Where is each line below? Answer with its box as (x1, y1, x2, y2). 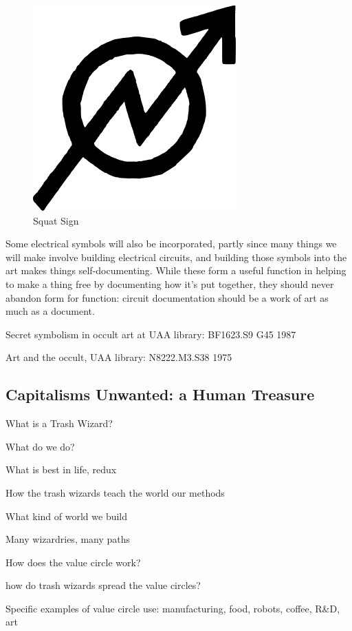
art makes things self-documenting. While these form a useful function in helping (5, 263, 346, 278)
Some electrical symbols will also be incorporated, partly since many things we (5, 236, 337, 251)
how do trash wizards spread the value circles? (5, 578, 201, 592)
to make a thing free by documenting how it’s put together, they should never (5, 276, 334, 291)
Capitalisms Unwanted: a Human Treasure (5, 384, 315, 405)
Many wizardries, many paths (5, 532, 131, 546)
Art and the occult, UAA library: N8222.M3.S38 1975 (5, 350, 232, 364)
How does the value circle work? (5, 555, 141, 569)
